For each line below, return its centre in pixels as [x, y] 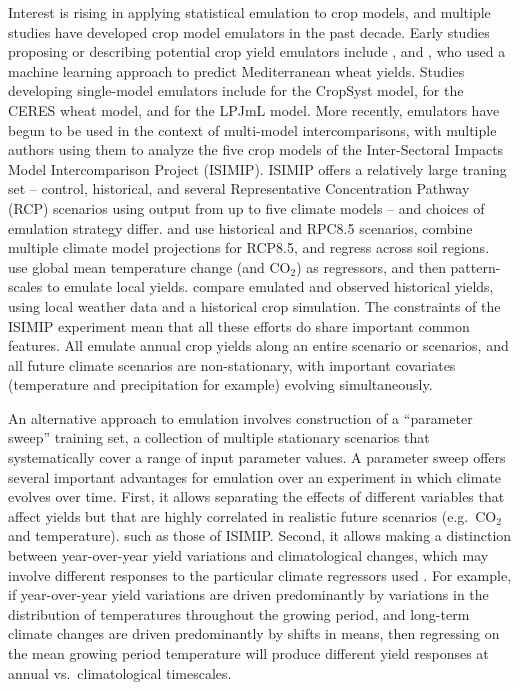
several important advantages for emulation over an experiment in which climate [255, 476]
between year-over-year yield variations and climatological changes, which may [248, 555]
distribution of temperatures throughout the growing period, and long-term [239, 613]
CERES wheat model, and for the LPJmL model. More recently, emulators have [254, 109]
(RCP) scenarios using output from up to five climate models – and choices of [246, 207]
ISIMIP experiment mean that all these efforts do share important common [239, 325]
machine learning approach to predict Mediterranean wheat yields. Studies [236, 70]
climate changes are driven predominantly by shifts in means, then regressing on [254, 633]
